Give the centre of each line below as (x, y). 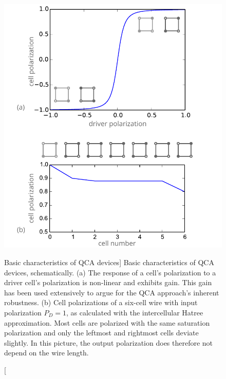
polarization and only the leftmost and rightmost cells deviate (101, 333)
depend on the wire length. (46, 353)
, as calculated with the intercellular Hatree (135, 312)
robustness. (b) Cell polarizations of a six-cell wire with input (101, 302)
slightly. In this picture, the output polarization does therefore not (109, 342)
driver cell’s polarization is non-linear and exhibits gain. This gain (108, 282)
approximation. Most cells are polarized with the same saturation (107, 322)
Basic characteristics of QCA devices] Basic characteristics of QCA (109, 262)
